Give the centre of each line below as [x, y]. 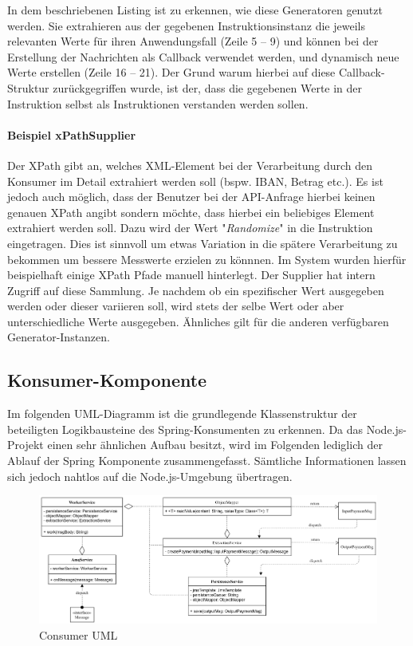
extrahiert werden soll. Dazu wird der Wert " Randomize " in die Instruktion [190, 228]
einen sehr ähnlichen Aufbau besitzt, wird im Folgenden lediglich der [215, 445]
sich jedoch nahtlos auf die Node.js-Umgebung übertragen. [150, 476]
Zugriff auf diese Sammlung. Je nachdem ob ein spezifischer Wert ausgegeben [196, 290]
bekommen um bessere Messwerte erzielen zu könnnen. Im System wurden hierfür [207, 259]
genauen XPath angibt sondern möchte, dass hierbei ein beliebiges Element [191, 212]
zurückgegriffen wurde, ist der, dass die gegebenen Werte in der [208, 87]
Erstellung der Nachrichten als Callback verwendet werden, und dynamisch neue [203, 56]
